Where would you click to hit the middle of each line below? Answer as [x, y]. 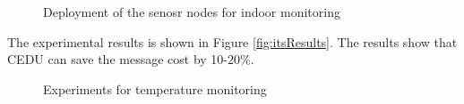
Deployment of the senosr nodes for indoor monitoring [192, 12]
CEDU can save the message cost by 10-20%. [131, 59]
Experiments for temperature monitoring [155, 88]
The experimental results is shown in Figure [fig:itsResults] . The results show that [232, 41]
